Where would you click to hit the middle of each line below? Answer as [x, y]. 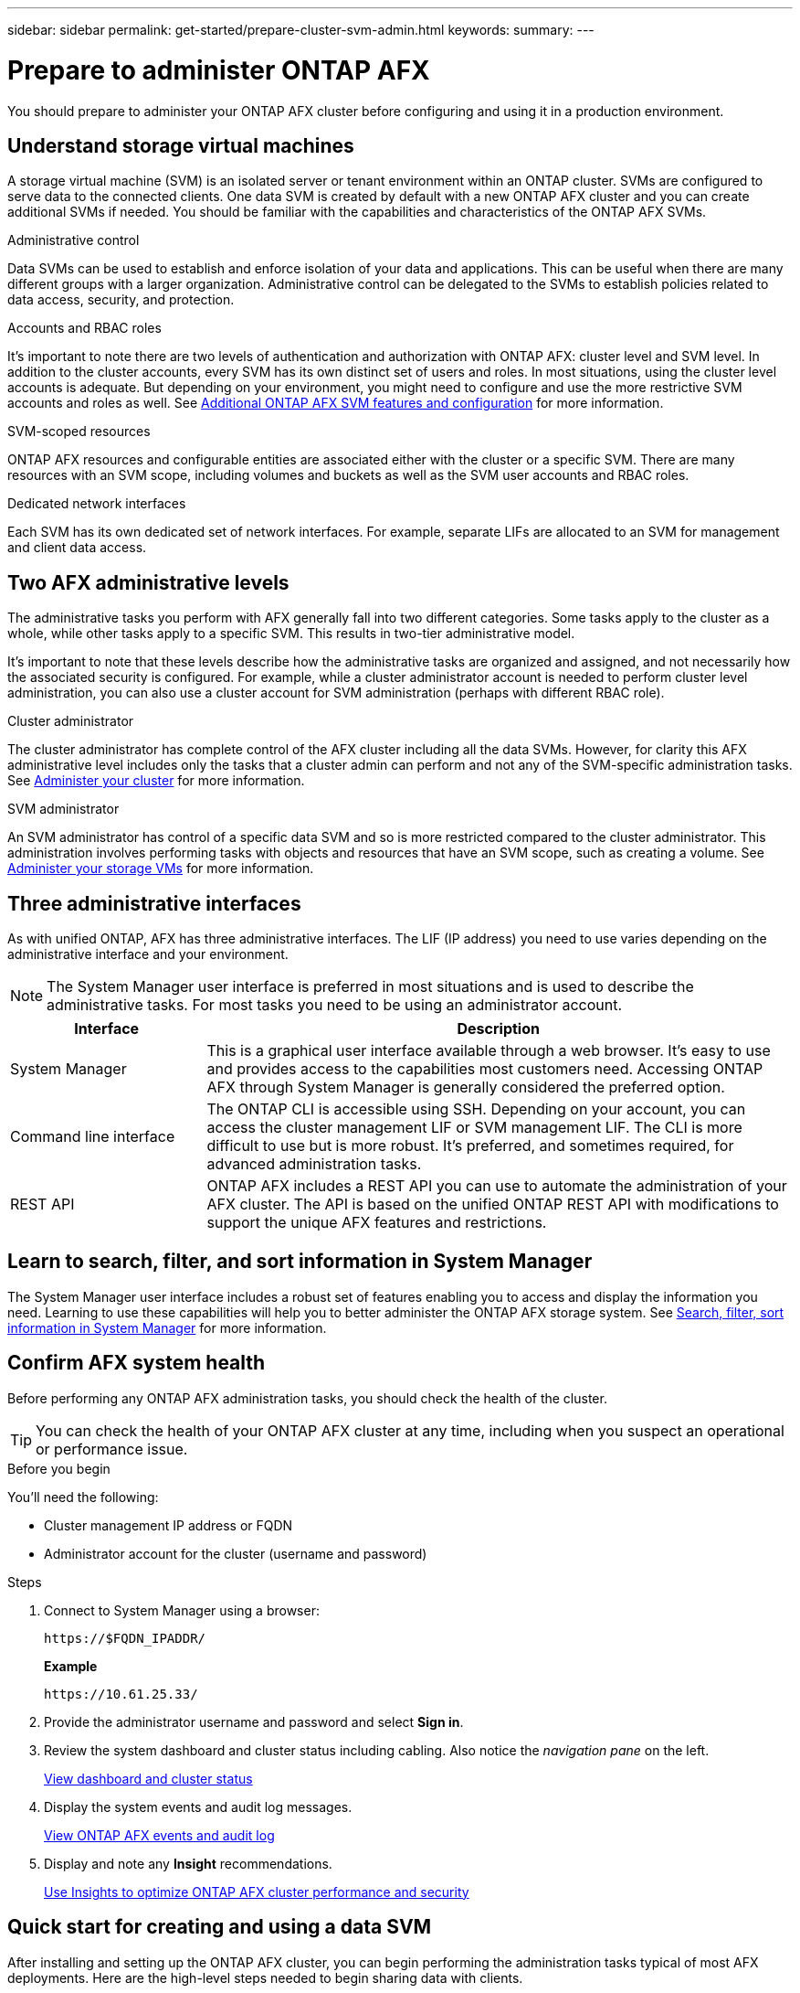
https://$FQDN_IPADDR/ [125, 1638]
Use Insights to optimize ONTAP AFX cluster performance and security [257, 1892]
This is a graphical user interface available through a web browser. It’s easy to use [489, 1051]
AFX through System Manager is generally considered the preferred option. [466, 1087]
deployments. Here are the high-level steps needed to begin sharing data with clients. [265, 1977]
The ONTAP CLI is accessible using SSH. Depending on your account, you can [476, 1109]
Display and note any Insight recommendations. [188, 1863]
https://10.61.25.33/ [121, 1694]
